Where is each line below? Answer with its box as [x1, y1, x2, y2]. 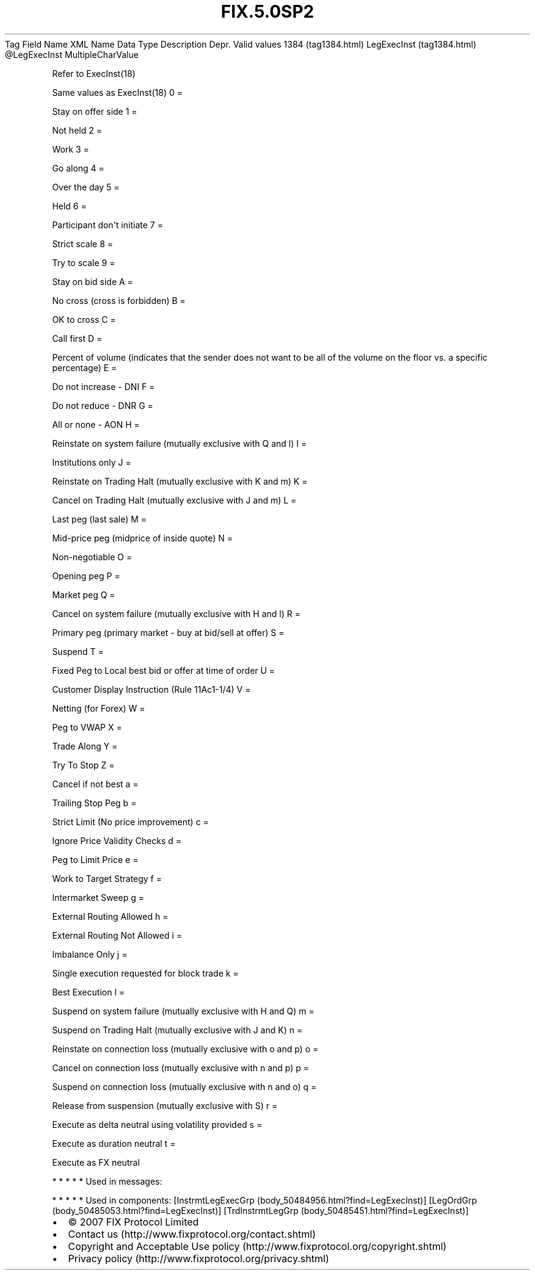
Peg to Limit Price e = [52, 854, 139, 865]
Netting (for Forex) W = [52, 703, 145, 713]
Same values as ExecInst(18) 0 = [52, 87, 183, 98]
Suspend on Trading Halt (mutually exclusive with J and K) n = [52, 1024, 303, 1035]
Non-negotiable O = [52, 551, 133, 562]
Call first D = [52, 333, 103, 344]
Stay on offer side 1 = [52, 106, 137, 117]
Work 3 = [52, 143, 89, 154]
